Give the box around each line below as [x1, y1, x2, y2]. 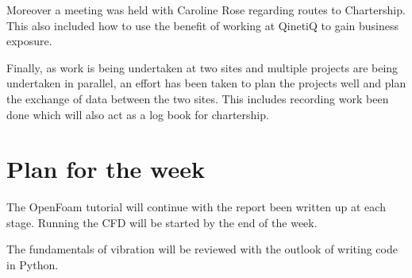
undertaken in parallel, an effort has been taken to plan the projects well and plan [6, 75, 406, 91]
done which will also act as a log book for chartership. [6, 106, 269, 122]
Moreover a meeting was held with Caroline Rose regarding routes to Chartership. [6, 2, 406, 17]
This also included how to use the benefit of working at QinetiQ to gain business [6, 17, 399, 33]
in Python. [6, 257, 59, 273]
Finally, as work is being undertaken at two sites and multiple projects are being [6, 59, 399, 75]
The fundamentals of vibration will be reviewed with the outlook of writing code [6, 241, 398, 257]
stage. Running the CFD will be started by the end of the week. [6, 214, 318, 230]
